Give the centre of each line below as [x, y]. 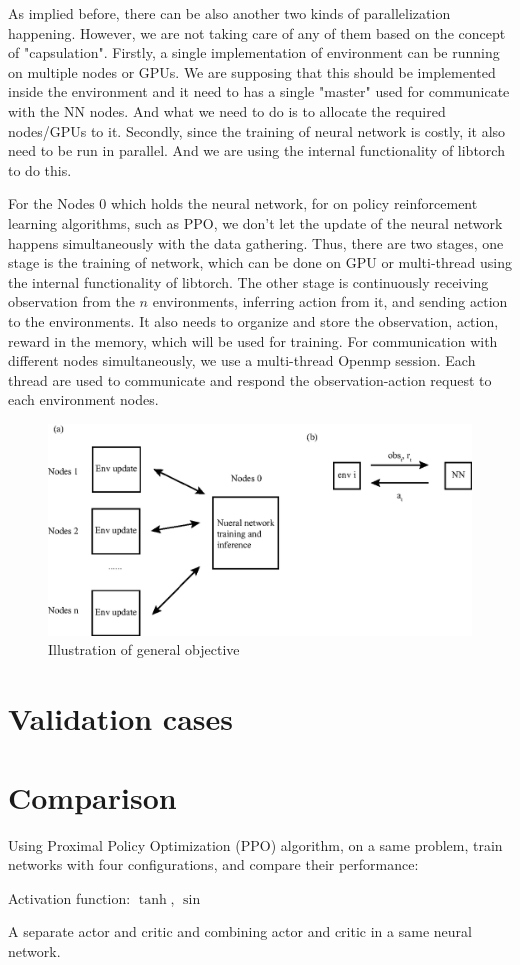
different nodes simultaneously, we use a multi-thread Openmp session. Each [242, 360]
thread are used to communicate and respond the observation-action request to [250, 379]
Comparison [92, 796]
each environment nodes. [83, 399]
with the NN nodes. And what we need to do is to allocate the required [227, 110]
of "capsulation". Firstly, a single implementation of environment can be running [254, 52]
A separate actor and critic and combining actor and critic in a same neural [240, 931]
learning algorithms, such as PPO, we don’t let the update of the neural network [255, 222]
